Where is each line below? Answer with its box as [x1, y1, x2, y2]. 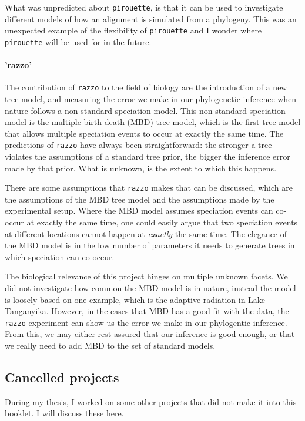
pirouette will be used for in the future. [5, 35, 152, 48]
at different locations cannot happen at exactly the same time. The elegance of [5, 227, 287, 240]
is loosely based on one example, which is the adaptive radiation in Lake [5, 293, 266, 305]
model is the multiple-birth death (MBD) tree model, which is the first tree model [5, 116, 301, 128]
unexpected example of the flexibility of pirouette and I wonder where [5, 24, 262, 36]
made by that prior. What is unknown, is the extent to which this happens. [5, 161, 277, 174]
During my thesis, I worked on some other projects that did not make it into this [5, 395, 297, 407]
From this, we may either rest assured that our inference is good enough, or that [5, 328, 295, 340]
